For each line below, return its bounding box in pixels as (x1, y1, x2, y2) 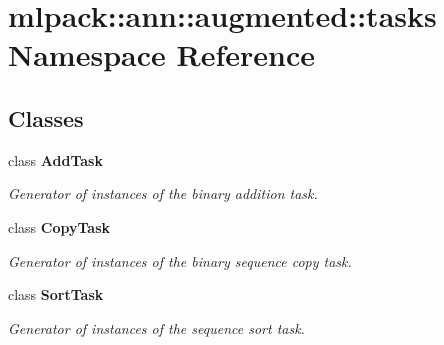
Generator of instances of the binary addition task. (8, 183, 318, 204)
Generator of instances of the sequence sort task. (8, 317, 305, 338)
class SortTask (8, 284, 104, 305)
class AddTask (8, 149, 103, 170)
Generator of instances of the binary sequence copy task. (8, 250, 352, 271)
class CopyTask (8, 216, 111, 237)
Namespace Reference (8, 34, 315, 75)
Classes (8, 102, 84, 133)
